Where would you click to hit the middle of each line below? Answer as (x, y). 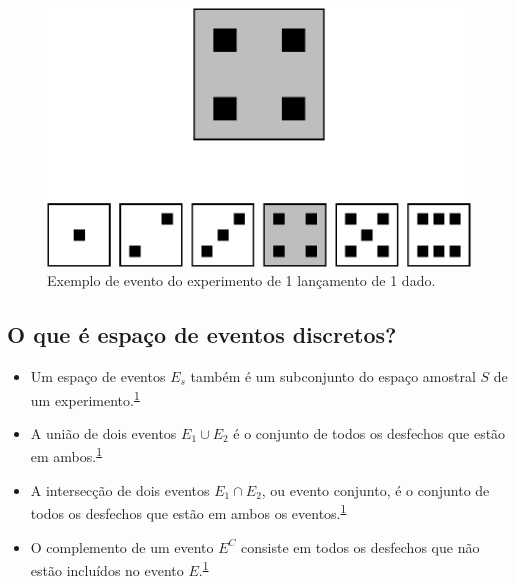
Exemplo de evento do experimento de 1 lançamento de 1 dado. (241, 280)
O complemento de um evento (122, 546)
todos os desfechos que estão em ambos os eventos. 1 (188, 511)
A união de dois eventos (103, 432)
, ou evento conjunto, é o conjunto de (375, 489)
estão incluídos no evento (107, 569)
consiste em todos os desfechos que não (360, 546)
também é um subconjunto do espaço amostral (333, 375)
